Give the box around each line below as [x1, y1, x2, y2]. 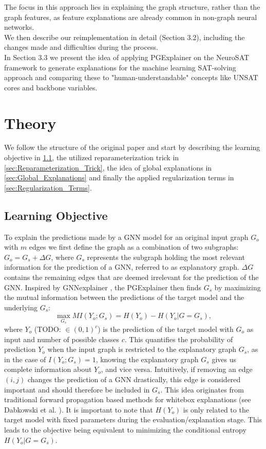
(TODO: [34, 324, 61, 334]
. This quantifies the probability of [124, 333, 233, 344]
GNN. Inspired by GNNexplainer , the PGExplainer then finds [4, 282, 202, 292]
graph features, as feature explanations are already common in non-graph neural [4, 11, 257, 22]
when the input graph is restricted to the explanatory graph [47, 344, 237, 354]
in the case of [4, 353, 46, 364]
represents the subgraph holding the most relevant [87, 251, 245, 262]
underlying [4, 302, 38, 312]
